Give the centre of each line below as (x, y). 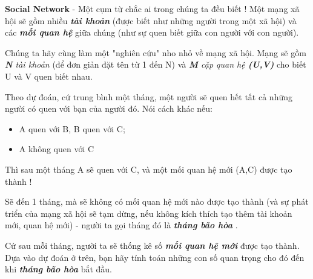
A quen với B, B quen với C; (72, 128)
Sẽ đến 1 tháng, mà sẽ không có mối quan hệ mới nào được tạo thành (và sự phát (157, 201)
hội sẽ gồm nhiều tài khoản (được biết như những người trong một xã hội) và (151, 20)
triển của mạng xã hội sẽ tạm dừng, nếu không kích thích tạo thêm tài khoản (149, 213)
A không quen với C (57, 149)
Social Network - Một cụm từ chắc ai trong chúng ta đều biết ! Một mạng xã (152, 8)
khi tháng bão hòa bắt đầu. (58, 269)
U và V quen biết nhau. (49, 76)
